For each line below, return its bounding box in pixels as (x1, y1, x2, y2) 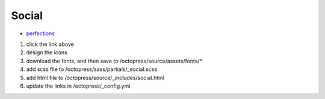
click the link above (26, 41, 75, 48)
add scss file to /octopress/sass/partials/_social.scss (26, 66, 158, 73)
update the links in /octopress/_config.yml (26, 82, 131, 89)
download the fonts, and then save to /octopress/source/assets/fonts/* (26, 57, 203, 64)
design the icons (26, 49, 67, 56)
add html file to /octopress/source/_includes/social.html (26, 74, 165, 81)
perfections (26, 30, 55, 37)
